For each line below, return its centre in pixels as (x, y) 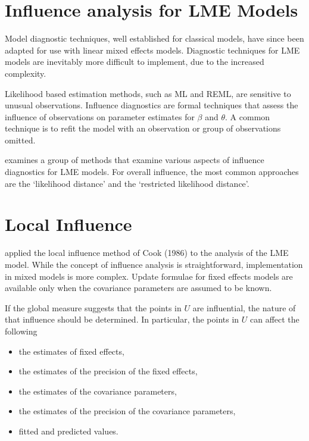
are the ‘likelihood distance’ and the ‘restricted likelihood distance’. (127, 183)
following (21, 331)
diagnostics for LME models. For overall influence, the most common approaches (152, 172)
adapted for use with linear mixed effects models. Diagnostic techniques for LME (152, 50)
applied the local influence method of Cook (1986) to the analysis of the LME (147, 253)
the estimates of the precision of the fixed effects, (108, 371)
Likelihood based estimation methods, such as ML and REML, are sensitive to (148, 93)
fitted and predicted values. (68, 431)
